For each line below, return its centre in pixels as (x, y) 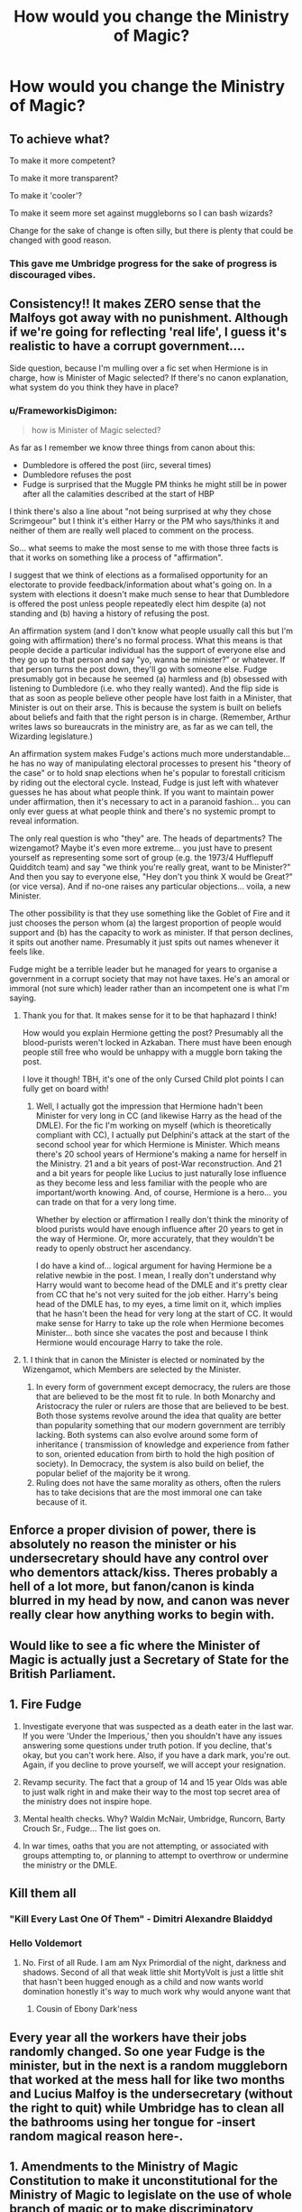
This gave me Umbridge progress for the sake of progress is (143, 263)
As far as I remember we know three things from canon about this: (133, 447)
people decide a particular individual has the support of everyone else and (147, 650)
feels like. (27, 952)
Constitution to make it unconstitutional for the (144, 2181)
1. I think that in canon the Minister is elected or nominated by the (143, 1360)
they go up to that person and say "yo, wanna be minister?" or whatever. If (147, 659)
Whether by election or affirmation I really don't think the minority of (162, 1220)
